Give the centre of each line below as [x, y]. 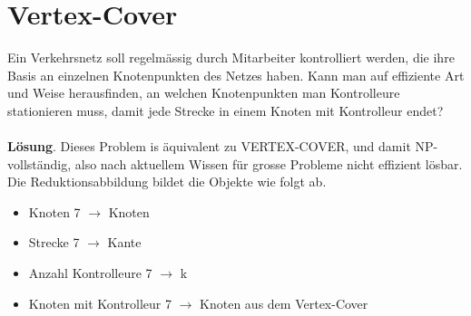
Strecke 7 [54, 242]
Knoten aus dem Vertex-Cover [284, 303]
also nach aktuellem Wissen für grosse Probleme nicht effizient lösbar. [269, 163]
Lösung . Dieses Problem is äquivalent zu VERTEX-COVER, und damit [209, 146]
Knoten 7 [54, 211]
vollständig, [39, 163]
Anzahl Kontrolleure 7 [90, 273]
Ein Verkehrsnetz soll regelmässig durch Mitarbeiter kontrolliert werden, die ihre [231, 57]
